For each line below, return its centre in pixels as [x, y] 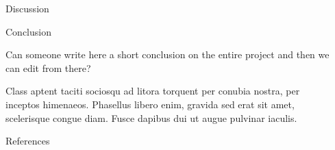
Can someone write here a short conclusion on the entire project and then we [167, 54]
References [28, 141]
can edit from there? [48, 67]
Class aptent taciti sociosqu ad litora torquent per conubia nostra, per [153, 91]
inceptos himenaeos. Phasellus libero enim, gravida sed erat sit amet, [150, 104]
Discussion [27, 8]
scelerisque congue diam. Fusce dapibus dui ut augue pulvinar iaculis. [151, 117]
